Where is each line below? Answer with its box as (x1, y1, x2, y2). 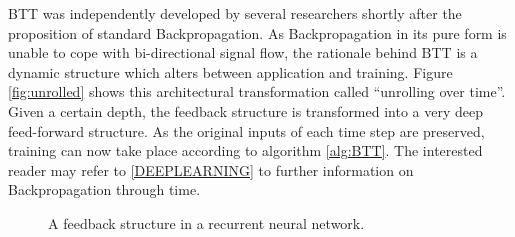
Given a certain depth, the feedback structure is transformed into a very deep (8, 100, 484, 121)
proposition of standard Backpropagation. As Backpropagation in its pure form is (8, 22, 507, 43)
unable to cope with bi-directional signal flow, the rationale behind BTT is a (8, 42, 478, 63)
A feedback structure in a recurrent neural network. (48, 212, 365, 233)
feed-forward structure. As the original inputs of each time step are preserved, (8, 120, 485, 141)
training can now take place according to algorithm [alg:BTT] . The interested (8, 140, 483, 161)
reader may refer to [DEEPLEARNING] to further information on (8, 159, 414, 180)
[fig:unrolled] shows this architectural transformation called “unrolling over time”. (8, 81, 506, 102)
